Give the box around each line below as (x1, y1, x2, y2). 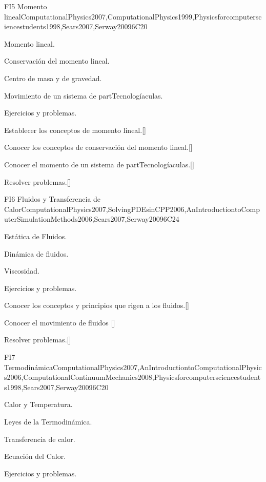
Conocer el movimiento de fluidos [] (4, 317, 115, 327)
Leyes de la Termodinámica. (4, 416, 92, 427)
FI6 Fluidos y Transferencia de (4, 194, 101, 204)
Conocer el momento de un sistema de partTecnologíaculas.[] (4, 159, 194, 169)
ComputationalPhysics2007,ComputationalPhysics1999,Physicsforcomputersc (21, 11, 262, 22)
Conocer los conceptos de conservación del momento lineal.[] (4, 142, 193, 152)
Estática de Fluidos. (4, 230, 67, 241)
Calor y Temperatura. (4, 399, 73, 410)
